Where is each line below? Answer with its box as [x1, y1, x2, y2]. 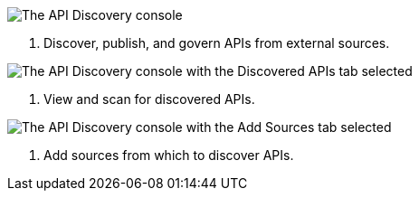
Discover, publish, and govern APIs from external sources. [43, 35, 390, 51]
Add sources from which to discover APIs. [43, 147, 294, 163]
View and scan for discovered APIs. [43, 91, 255, 107]
